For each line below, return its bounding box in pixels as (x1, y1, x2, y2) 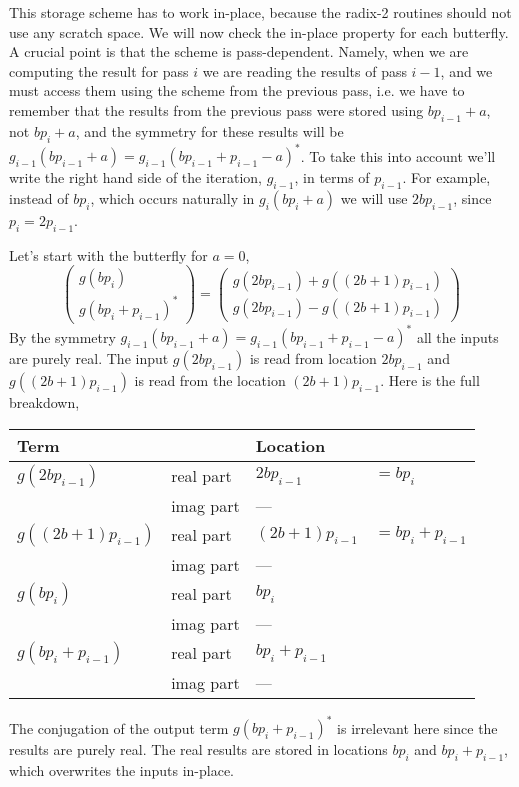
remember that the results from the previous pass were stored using (9, 99, 424, 120)
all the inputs (416, 326, 499, 347)
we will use (340, 187, 408, 208)
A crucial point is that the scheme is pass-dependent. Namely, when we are (9, 41, 469, 62)
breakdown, (9, 392, 80, 413)
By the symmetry (9, 326, 116, 347)
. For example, (402, 167, 491, 188)
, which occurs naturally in (90, 187, 255, 208)
